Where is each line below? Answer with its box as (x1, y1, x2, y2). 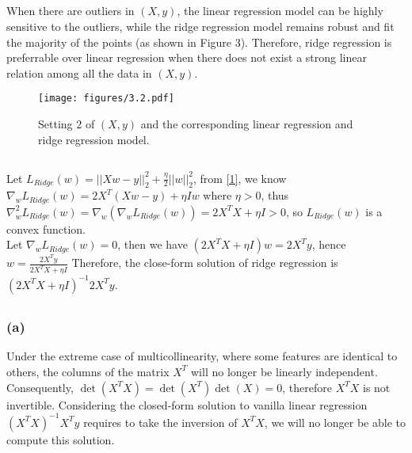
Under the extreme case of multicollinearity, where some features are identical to (6, 348, 398, 364)
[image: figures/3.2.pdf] (38, 93, 174, 105)
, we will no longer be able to (264, 413, 406, 430)
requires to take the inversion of (83, 413, 238, 430)
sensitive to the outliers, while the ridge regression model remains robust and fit (6, 17, 395, 34)
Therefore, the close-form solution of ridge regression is (71, 254, 338, 271)
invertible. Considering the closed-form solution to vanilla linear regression (6, 396, 368, 413)
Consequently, (6, 379, 74, 395)
